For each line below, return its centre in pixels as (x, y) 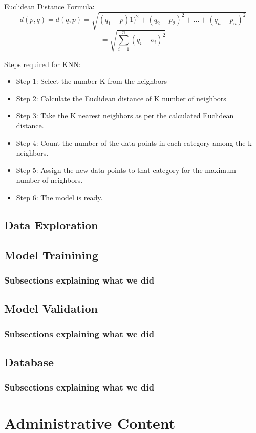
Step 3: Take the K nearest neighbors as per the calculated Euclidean (125, 115)
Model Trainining (51, 255)
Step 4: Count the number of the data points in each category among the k (134, 143)
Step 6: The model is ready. (59, 197)
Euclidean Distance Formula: (49, 6)
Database (29, 362)
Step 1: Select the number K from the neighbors (91, 81)
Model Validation (51, 308)
